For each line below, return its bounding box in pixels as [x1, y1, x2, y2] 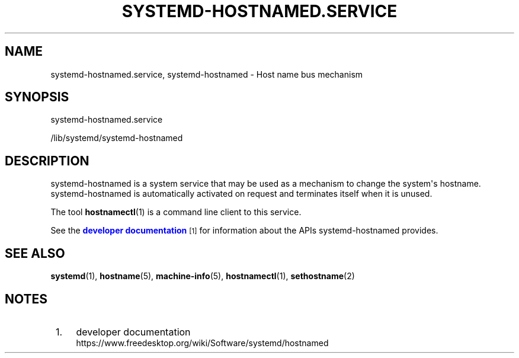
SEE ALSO [5, 245, 65, 261]
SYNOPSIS [5, 89, 69, 105]
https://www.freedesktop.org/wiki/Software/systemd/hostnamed [76, 337, 329, 348]
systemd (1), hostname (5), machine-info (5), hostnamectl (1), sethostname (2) [50, 271, 355, 282]
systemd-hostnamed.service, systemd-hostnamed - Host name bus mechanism [50, 69, 363, 79]
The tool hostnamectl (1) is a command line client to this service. [50, 207, 302, 218]
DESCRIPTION [5, 153, 89, 168]
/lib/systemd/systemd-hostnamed [50, 133, 183, 143]
